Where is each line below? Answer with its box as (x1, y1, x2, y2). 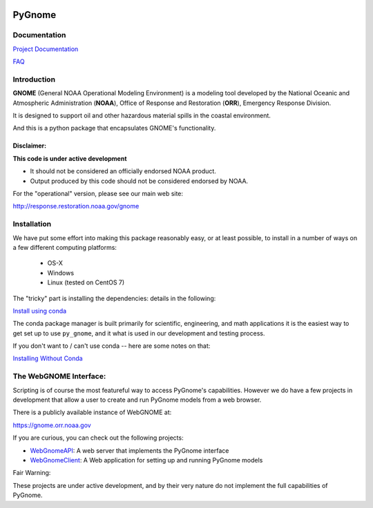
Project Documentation (12, 45, 79, 53)
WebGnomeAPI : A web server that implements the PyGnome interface (30, 446, 229, 455)
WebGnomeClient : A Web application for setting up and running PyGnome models (30, 456, 263, 464)
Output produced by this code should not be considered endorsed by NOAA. (30, 177, 249, 185)
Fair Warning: (12, 469, 51, 477)
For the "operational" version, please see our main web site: (12, 190, 183, 198)
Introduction (12, 75, 55, 84)
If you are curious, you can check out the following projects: (12, 433, 184, 442)
